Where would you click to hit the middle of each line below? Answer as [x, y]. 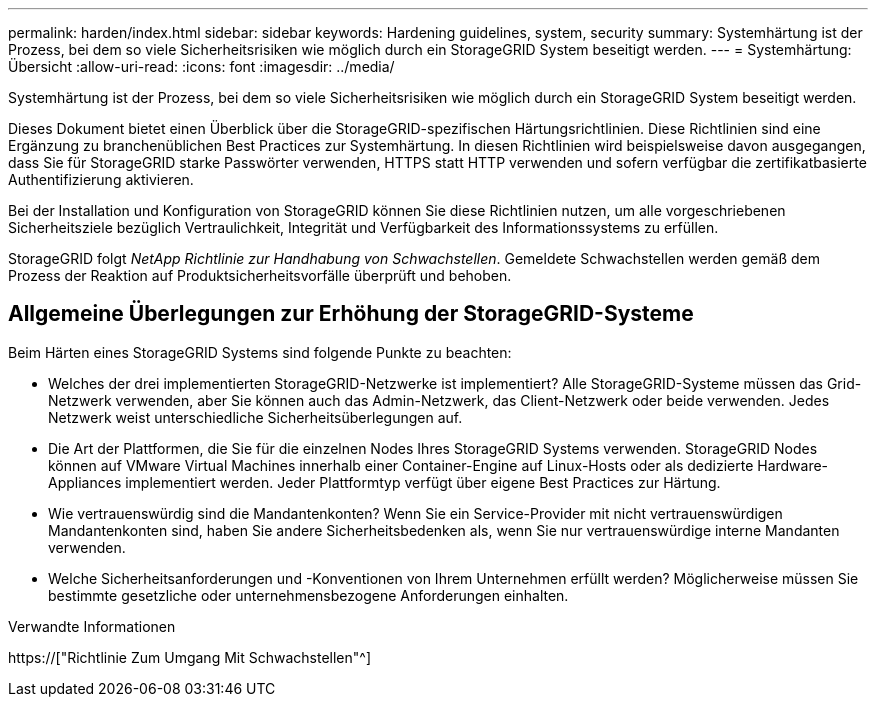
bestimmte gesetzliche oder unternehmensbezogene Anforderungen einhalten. [308, 595]
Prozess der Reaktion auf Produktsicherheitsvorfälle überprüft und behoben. [260, 275]
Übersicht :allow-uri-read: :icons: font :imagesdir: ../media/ [201, 66]
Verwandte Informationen [92, 626]
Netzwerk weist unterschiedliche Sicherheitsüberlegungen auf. [255, 417]
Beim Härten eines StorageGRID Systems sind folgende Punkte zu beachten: [260, 352]
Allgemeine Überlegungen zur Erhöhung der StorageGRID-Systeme [351, 314]
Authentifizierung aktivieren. [101, 179]
